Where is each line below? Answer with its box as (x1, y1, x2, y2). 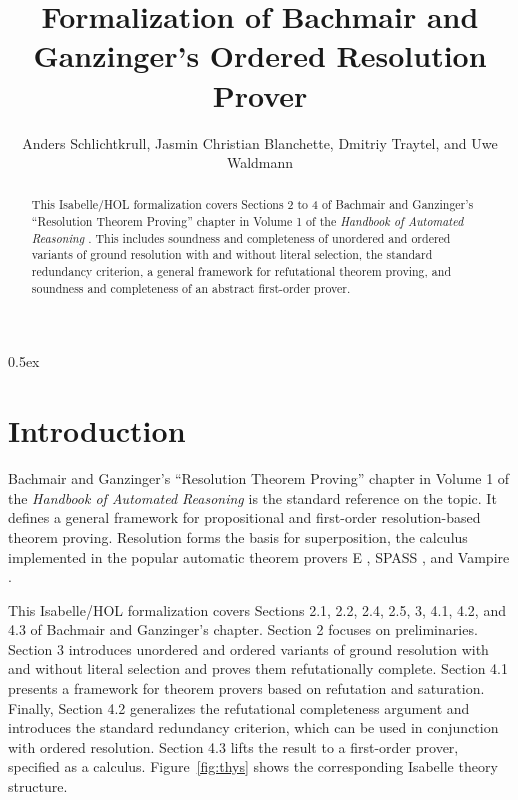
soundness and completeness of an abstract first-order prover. (31, 279, 351, 296)
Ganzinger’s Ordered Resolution (33, 35, 487, 76)
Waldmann (226, 152, 294, 173)
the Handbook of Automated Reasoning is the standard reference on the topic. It (8, 487, 497, 508)
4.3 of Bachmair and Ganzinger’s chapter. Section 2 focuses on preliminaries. (8, 619, 478, 640)
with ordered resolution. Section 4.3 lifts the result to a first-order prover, (8, 736, 459, 757)
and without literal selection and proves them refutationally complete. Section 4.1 (8, 658, 509, 679)
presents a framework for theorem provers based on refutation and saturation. (8, 678, 485, 699)
